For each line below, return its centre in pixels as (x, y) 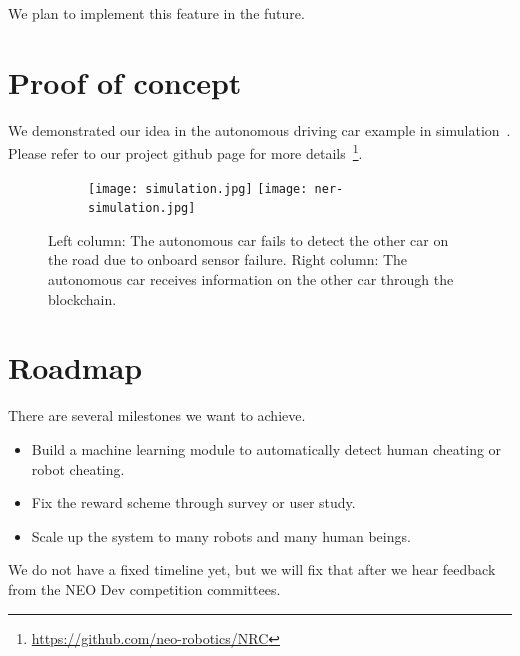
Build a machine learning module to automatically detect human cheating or (266, 448)
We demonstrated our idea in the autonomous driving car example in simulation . (259, 129)
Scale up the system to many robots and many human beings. (221, 535)
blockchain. (82, 298)
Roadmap (75, 367)
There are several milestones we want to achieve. (157, 415)
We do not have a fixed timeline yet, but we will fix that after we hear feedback (252, 569)
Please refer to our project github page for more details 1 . (185, 151)
